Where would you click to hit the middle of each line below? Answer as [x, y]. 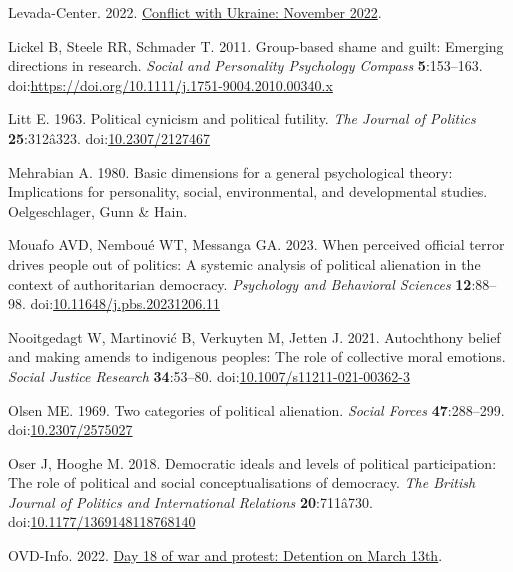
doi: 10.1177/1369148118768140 [102, 521]
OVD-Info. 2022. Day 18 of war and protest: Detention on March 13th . [225, 555]
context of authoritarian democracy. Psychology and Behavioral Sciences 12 [240, 283]
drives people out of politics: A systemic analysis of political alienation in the [244, 263]
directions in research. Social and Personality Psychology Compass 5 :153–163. [245, 65]
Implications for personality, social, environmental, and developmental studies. [248, 191]
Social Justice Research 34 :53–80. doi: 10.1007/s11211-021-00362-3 [209, 375]
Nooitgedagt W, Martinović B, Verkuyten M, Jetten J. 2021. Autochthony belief [254, 336]
